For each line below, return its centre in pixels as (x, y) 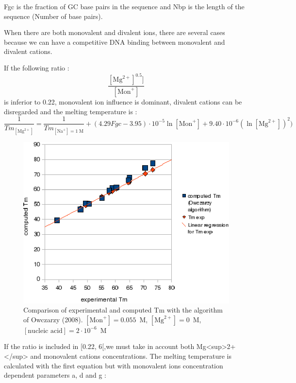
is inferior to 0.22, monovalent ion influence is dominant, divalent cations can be (123, 101)
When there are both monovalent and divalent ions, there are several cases (115, 32)
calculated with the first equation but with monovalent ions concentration (114, 365)
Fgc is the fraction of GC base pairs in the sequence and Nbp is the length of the (124, 6)
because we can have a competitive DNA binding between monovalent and (115, 42)
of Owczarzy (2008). (53, 319)
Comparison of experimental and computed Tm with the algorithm (123, 310)
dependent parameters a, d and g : (55, 375)
